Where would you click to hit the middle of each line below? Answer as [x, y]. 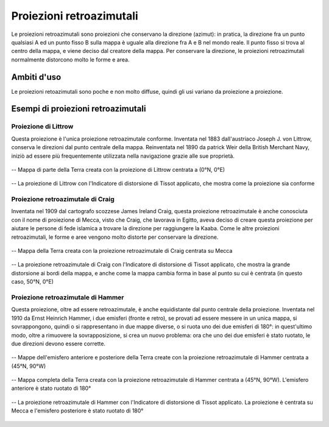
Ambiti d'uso [36, 77]
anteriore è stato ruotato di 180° [51, 388]
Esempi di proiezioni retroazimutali [79, 109]
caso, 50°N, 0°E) [33, 282]
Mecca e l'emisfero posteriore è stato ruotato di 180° [77, 411]
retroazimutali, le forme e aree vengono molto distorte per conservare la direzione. [115, 237]
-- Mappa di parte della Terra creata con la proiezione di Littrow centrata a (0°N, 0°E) [118, 169]
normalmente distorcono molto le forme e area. [70, 59]
